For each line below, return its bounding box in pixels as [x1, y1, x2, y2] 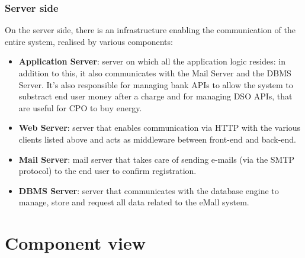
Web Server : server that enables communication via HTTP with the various [18, 121, 301, 134]
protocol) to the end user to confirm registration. [18, 165, 197, 177]
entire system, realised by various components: [5, 35, 173, 47]
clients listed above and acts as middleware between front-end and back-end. [18, 133, 296, 145]
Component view [5, 231, 146, 255]
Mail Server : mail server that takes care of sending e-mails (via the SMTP [18, 153, 295, 165]
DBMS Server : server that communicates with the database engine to [18, 184, 279, 196]
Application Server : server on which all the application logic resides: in [18, 55, 285, 67]
